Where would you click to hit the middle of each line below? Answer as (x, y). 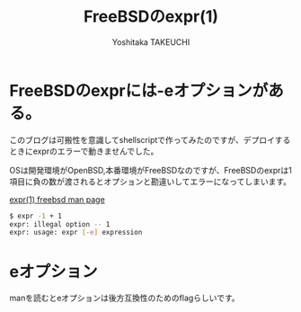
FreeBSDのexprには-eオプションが (139, 90)
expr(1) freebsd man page (57, 199)
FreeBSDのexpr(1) (151, 17)
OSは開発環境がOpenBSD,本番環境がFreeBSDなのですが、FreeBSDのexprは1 (150, 170)
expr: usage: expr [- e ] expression (76, 233)
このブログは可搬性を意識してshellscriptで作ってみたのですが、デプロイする (150, 139)
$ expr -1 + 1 (36, 216)
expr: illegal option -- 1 (60, 224)
